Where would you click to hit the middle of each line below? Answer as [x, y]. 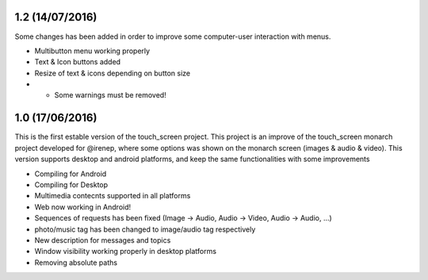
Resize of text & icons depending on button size [112, 73]
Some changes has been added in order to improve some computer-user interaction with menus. [173, 36]
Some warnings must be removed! [110, 95]
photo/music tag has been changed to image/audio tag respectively [145, 229]
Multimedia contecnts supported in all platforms [113, 196]
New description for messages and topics [103, 240]
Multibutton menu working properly [92, 51]
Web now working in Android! [83, 207]
